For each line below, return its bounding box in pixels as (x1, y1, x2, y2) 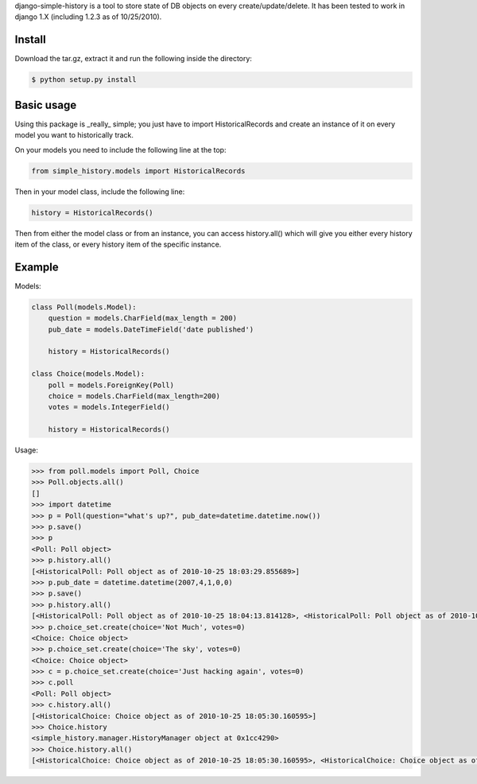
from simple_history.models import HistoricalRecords (31, 166, 246, 175)
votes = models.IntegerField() (48, 402, 170, 412)
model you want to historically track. (14, 130, 134, 140)
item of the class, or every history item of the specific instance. (14, 239, 222, 249)
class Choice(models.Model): (31, 370, 145, 378)
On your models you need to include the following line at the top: (14, 145, 227, 154)
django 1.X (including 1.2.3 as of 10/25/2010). (14, 12, 162, 21)
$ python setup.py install (31, 76, 137, 84)
